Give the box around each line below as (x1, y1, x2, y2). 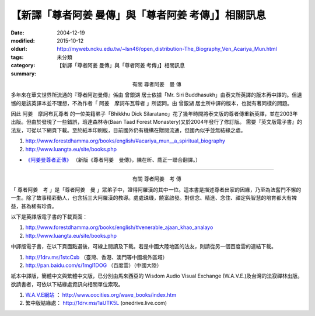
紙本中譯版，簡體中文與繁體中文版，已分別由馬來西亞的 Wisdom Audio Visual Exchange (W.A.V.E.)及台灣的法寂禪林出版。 (10, 272, 303, 280)
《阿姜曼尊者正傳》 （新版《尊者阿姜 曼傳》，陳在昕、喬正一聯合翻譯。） (25, 157, 201, 164)
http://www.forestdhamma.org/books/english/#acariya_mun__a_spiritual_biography (25, 137, 226, 144)
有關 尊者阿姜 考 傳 (132, 175, 181, 182)
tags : (10, 53, 24, 61)
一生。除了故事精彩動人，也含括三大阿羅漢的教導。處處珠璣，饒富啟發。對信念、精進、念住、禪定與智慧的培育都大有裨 (10, 195, 297, 202)
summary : (10, 70, 37, 77)
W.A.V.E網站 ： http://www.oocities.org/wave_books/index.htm (25, 291, 177, 298)
